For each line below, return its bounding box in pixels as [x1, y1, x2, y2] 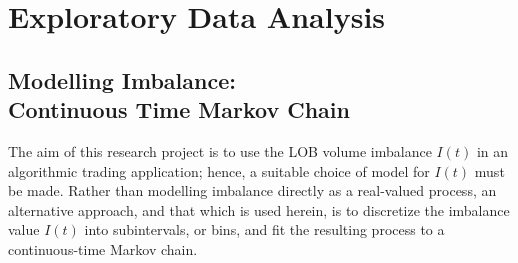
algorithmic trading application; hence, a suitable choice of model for [8, 160, 430, 181]
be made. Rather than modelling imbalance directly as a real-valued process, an [8, 180, 497, 201]
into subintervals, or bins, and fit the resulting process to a [84, 219, 445, 240]
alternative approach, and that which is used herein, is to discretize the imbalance [8, 199, 510, 220]
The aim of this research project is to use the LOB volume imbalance [8, 140, 432, 161]
